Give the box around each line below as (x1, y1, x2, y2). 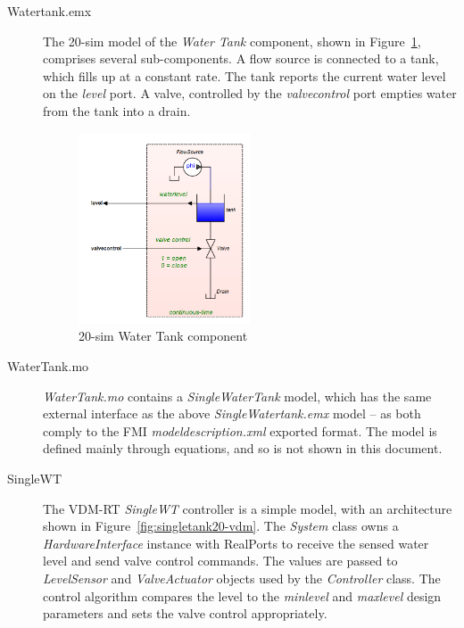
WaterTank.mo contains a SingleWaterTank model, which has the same (43, 386, 432, 405)
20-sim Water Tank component (79, 326, 248, 345)
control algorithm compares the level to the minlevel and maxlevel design (43, 586, 442, 605)
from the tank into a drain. (43, 101, 191, 120)
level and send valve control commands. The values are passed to (43, 551, 398, 570)
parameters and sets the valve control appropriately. (43, 604, 327, 623)
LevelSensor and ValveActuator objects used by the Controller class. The (43, 568, 441, 587)
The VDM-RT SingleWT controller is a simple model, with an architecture (43, 499, 452, 517)
